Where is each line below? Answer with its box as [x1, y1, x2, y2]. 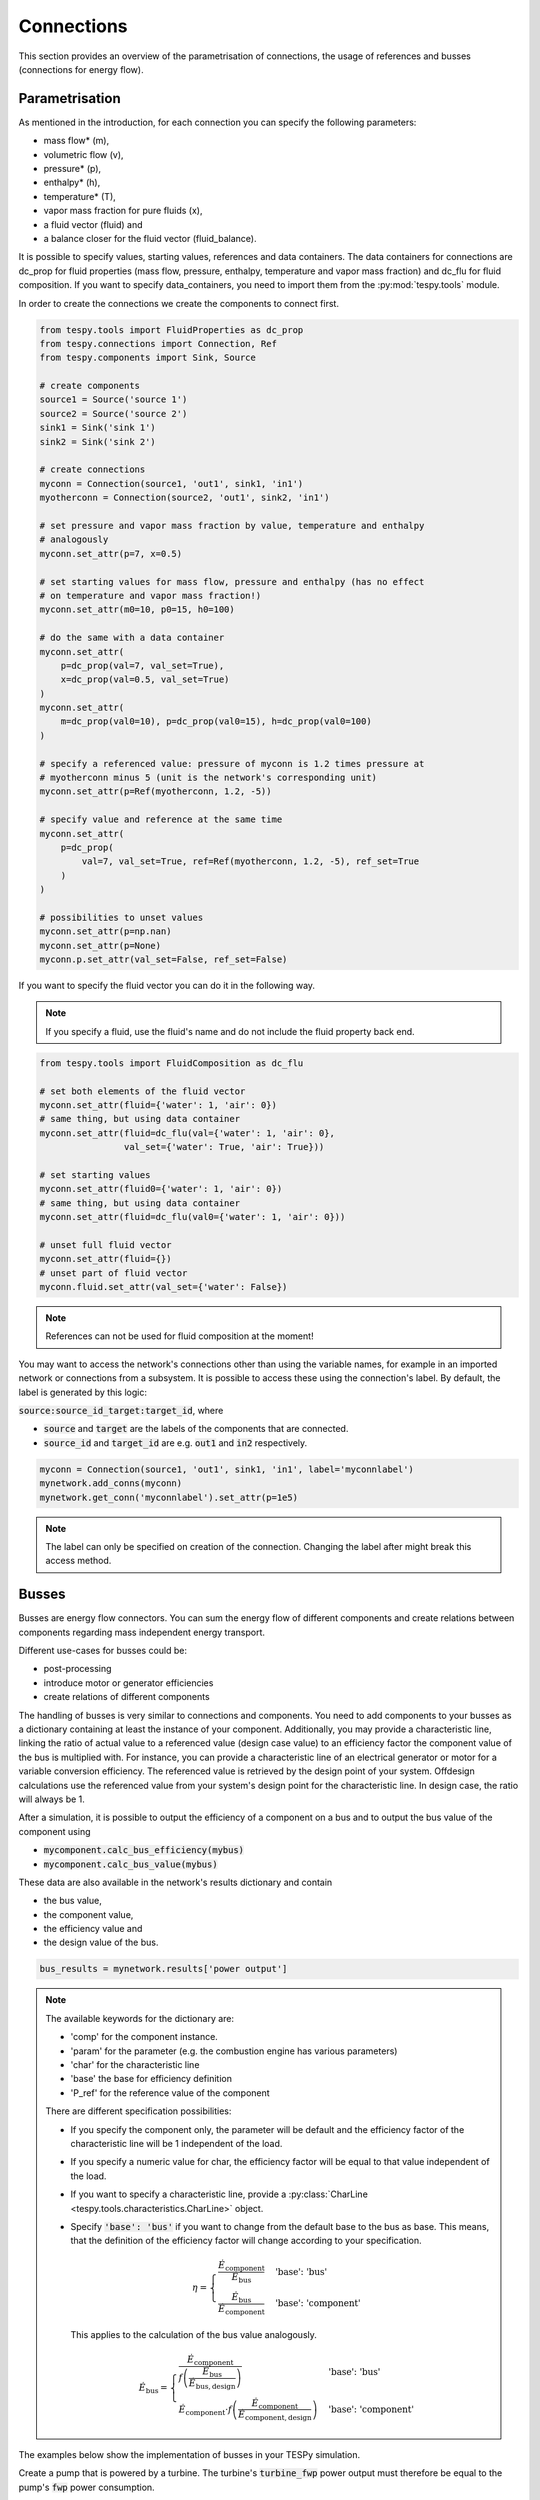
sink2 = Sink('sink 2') [39, 436, 157, 447]
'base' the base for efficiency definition [70, 2073, 232, 2085]
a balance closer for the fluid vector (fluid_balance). [43, 232, 257, 244]
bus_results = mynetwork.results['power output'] [39, 1963, 288, 1975]
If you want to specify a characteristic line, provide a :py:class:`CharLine [70, 2188, 369, 2200]
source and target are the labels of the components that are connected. [43, 1423, 349, 1435]
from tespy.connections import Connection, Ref [39, 338, 277, 349]
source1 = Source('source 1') [39, 394, 188, 405]
